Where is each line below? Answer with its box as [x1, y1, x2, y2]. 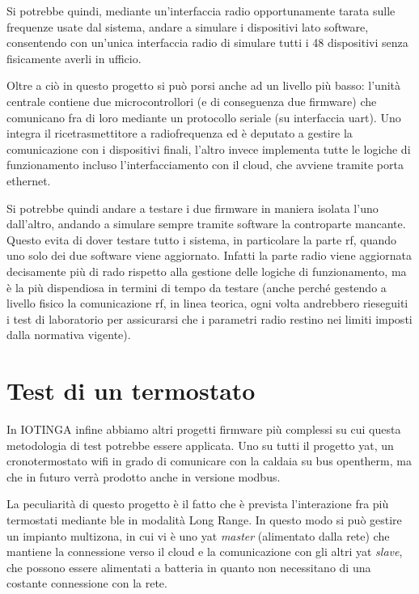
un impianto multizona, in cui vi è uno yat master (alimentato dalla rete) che [6, 527, 390, 544]
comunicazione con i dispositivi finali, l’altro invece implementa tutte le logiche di [6, 140, 411, 157]
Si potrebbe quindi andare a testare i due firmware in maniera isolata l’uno [6, 199, 379, 216]
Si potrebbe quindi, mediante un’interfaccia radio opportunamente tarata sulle [6, 2, 396, 19]
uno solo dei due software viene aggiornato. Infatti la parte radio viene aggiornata [6, 247, 412, 264]
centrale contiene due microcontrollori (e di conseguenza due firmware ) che [6, 92, 377, 109]
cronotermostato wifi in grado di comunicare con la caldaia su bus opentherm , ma [6, 452, 412, 469]
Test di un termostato [6, 374, 256, 407]
